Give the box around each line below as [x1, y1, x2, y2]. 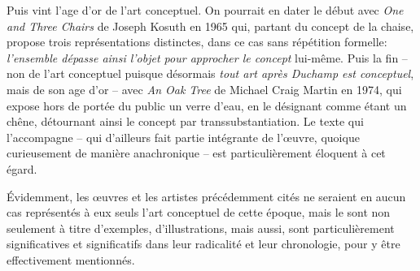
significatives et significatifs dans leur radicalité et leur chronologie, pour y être [7, 235, 400, 252]
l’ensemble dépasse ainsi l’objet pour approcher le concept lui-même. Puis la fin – [7, 49, 408, 66]
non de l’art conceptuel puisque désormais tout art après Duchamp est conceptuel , [7, 65, 414, 82]
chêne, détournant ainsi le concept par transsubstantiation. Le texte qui [7, 113, 364, 130]
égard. [7, 160, 37, 177]
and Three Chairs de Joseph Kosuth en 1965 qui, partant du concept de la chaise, [7, 17, 414, 34]
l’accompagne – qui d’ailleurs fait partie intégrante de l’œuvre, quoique [7, 128, 360, 145]
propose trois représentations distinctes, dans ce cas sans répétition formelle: [7, 33, 387, 50]
